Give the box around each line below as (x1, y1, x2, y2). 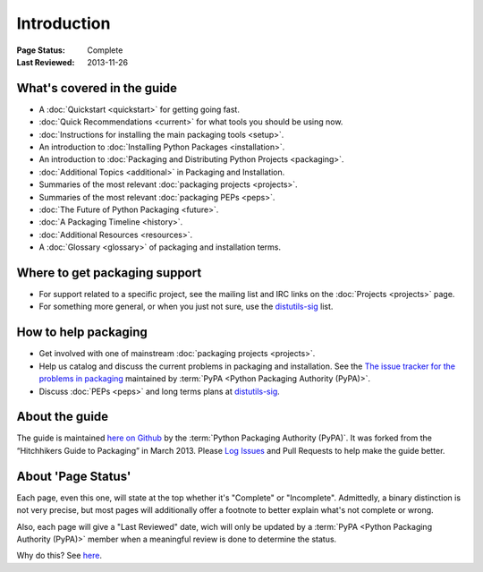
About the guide (16, 409, 109, 424)
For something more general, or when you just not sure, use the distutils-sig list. (38, 301, 334, 312)
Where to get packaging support (16, 265, 202, 280)
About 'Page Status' (16, 468, 131, 483)
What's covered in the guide (16, 81, 178, 96)
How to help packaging (16, 325, 148, 340)
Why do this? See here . (16, 551, 103, 561)
